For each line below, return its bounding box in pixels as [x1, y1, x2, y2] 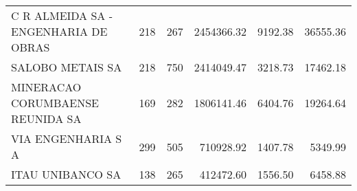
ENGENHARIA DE [11, 23, 108, 39]
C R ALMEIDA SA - [11, 8, 113, 23]
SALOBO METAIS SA [11, 59, 122, 75]
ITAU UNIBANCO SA [11, 166, 122, 182]
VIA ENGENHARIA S [11, 131, 122, 146]
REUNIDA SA [11, 111, 82, 126]
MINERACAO [11, 79, 82, 95]
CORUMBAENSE [11, 95, 100, 111]
